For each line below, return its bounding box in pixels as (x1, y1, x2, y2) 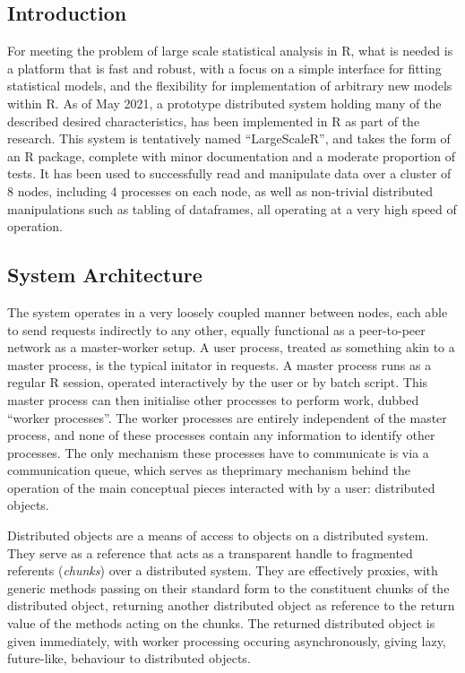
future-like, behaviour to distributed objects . (7, 649, 251, 668)
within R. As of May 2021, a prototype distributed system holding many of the (7, 93, 442, 112)
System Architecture (7, 261, 202, 289)
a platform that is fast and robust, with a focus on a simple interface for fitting (7, 58, 442, 77)
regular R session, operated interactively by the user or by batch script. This (7, 373, 428, 392)
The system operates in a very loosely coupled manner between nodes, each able (7, 302, 448, 321)
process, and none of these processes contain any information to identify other (7, 426, 435, 444)
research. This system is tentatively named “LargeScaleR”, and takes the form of (7, 129, 451, 148)
